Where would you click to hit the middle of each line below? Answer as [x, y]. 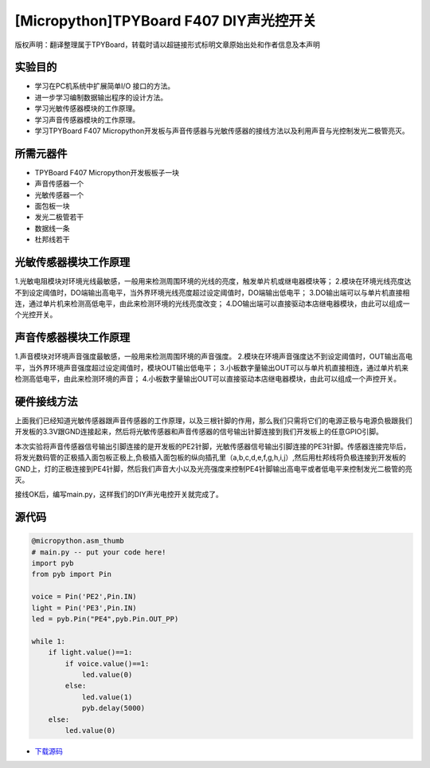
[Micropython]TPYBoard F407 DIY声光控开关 [166, 21]
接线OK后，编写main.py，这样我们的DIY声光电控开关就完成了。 [119, 495]
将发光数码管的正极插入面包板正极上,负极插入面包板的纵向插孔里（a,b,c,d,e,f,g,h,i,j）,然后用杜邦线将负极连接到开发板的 [210, 457]
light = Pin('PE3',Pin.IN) [84, 608]
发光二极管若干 [59, 217]
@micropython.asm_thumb [78, 541]
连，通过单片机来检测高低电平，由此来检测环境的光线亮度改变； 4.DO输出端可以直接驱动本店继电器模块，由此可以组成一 [212, 304]
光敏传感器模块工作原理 [72, 263]
